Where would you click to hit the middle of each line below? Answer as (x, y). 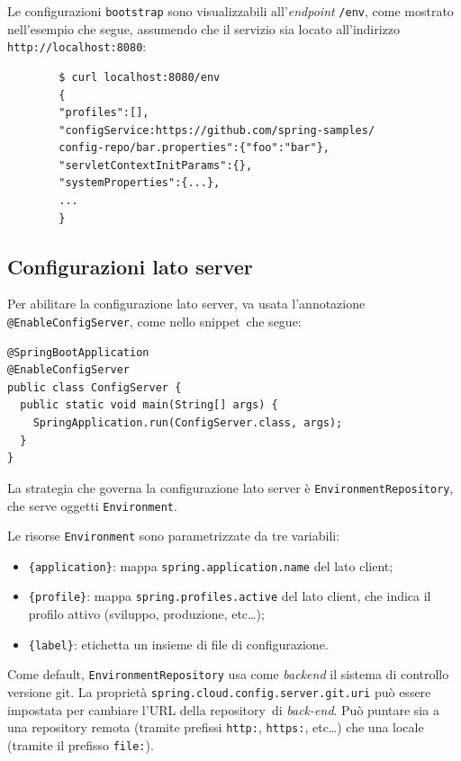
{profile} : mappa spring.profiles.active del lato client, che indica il (230, 596)
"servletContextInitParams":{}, (156, 165)
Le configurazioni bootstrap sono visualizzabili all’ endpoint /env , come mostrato (230, 11)
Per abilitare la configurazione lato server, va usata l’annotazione (186, 304)
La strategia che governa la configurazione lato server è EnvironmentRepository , (230, 487)
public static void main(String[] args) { (149, 405)
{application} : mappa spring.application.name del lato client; (211, 565)
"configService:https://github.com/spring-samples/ (217, 130)
